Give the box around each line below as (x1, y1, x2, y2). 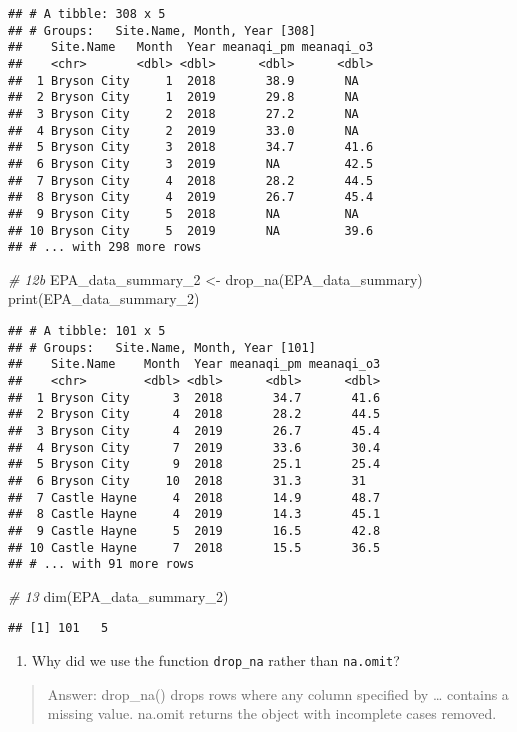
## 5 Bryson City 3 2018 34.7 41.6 (8, 140, 374, 155)
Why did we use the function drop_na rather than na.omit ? (31, 650, 400, 671)
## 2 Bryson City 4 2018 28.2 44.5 (8, 407, 381, 422)
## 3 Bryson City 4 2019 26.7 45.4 (8, 423, 381, 438)
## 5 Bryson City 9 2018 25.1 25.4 (8, 457, 381, 472)
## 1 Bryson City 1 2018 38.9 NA (8, 73, 359, 88)
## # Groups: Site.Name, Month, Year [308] (8, 23, 316, 38)
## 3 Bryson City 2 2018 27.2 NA (8, 106, 359, 121)
